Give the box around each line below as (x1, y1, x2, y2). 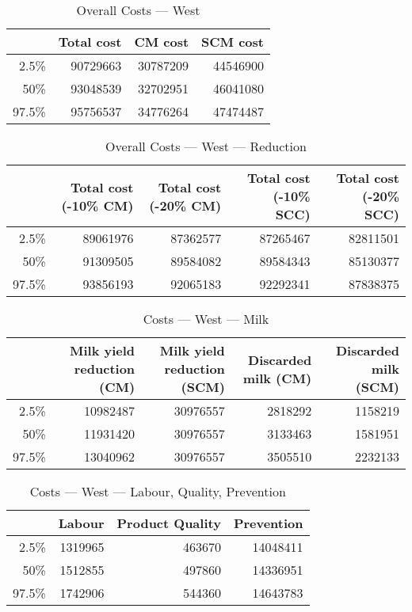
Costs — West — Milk (143, 310, 269, 328)
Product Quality (116, 514, 221, 532)
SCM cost (201, 32, 264, 51)
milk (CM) (242, 368, 312, 387)
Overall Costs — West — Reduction (105, 137, 307, 155)
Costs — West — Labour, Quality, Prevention (29, 482, 286, 500)
